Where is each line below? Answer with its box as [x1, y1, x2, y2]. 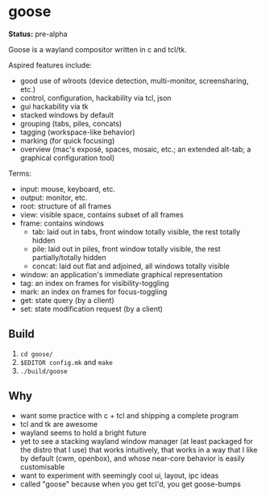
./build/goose [19, 367, 68, 375]
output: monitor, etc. [19, 193, 88, 202]
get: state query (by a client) [19, 295, 114, 304]
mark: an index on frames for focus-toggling [19, 287, 168, 296]
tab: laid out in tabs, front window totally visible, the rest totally [31, 226, 240, 236]
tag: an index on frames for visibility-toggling [19, 278, 169, 288]
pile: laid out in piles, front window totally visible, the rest [31, 244, 221, 254]
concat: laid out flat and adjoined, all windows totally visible [31, 261, 230, 271]
